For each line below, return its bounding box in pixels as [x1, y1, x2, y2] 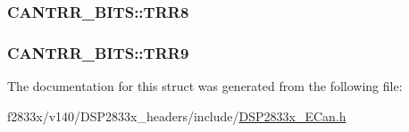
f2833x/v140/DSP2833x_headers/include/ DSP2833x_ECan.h [7, 106, 346, 125]
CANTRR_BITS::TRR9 [7, 41, 189, 63]
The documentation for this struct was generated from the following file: [7, 77, 403, 95]
